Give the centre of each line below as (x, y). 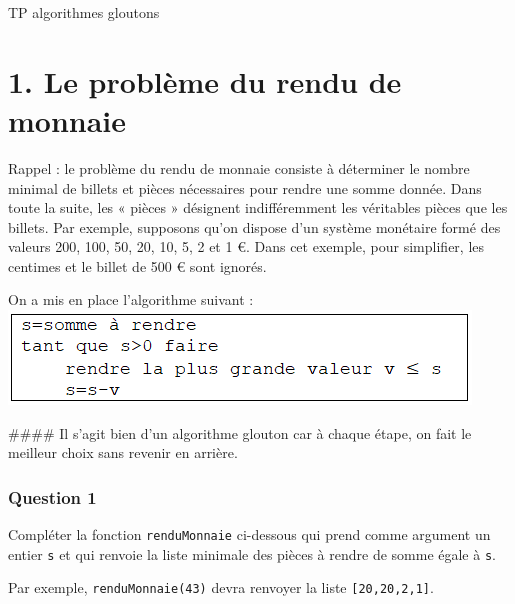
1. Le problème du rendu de (205, 80)
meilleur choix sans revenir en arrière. (123, 452)
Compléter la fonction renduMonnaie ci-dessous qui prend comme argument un (249, 534)
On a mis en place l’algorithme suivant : (131, 299)
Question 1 (52, 496)
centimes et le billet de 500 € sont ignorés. (137, 265)
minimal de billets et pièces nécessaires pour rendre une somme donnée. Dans (245, 187)
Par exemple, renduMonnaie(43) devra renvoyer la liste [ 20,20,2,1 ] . (221, 587)
